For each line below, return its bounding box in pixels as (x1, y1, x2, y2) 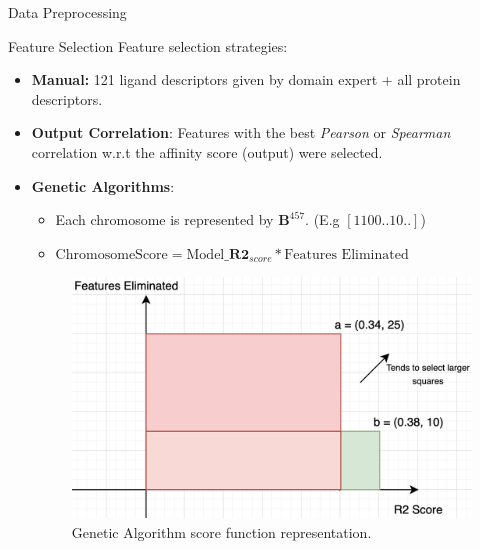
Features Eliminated (284, 247, 409, 262)
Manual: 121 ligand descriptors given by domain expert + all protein (31, 69, 461, 90)
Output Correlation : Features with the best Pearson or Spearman (31, 122, 451, 143)
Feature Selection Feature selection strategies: (8, 35, 288, 56)
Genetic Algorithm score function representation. (71, 521, 372, 542)
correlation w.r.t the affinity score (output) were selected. (31, 141, 383, 162)
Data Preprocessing (8, 2, 127, 22)
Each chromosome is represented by (55, 209, 274, 230)
